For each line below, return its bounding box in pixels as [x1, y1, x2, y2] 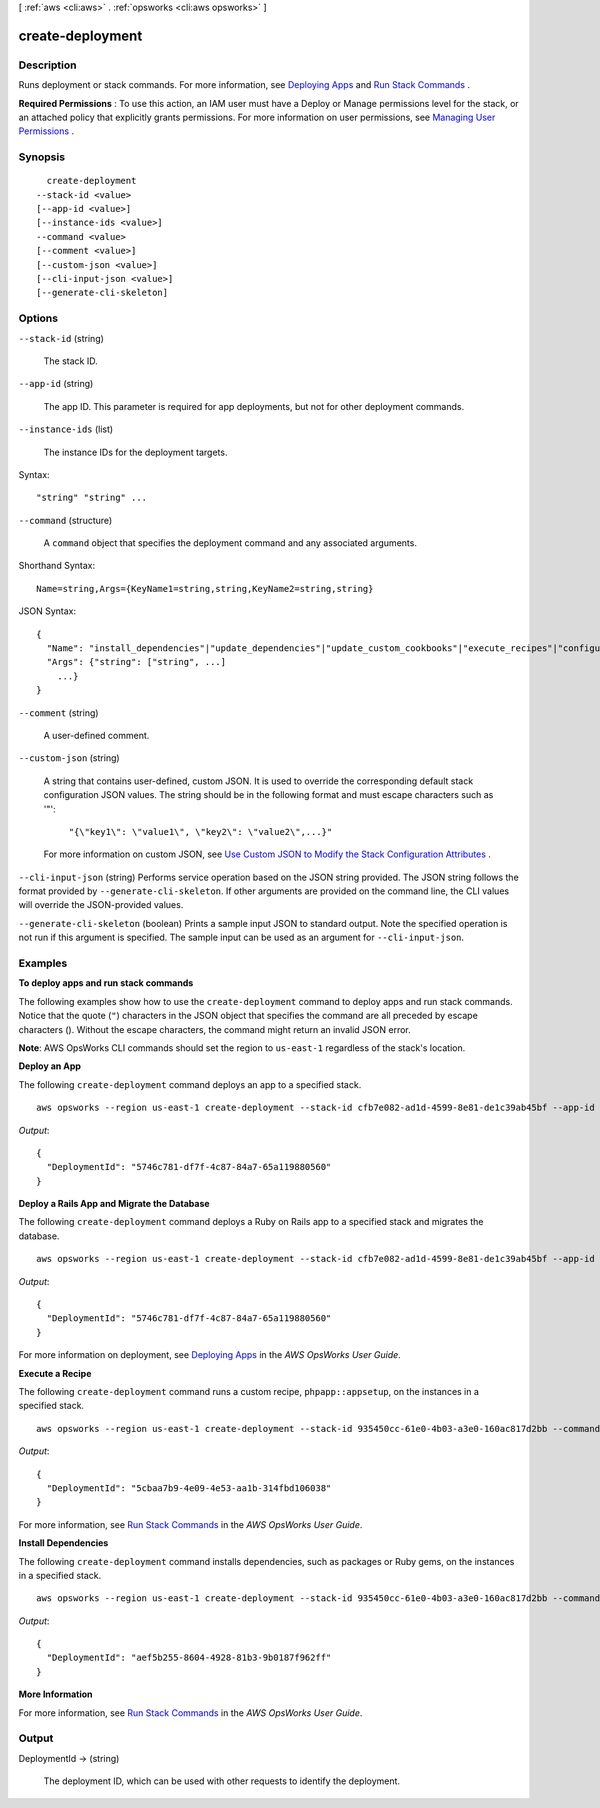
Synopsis [18, 150, 65, 164]
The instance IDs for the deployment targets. [43, 446, 228, 458]
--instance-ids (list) [18, 423, 114, 435]
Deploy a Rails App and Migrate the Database [18, 1198, 210, 1210]
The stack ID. [43, 355, 99, 367]
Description [18, 58, 77, 72]
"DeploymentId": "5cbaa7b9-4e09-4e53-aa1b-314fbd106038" [46, 1482, 332, 1494]
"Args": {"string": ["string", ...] [46, 656, 227, 668]
